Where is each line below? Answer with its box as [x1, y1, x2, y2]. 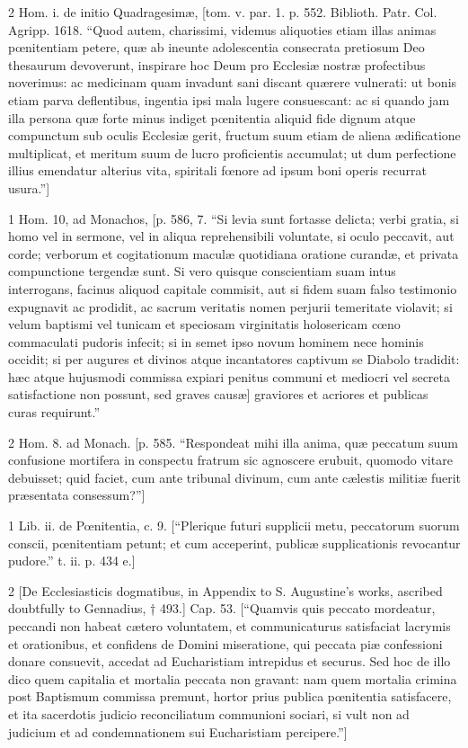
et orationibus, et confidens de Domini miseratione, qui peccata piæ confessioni [8, 634, 443, 653]
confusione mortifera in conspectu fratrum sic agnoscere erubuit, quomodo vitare [8, 450, 453, 469]
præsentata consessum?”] [8, 485, 146, 504]
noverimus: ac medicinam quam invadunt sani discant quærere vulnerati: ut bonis [8, 73, 457, 92]
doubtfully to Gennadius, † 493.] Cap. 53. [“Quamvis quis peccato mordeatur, [8, 599, 436, 618]
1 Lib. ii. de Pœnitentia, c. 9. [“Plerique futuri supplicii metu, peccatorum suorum [8, 516, 460, 535]
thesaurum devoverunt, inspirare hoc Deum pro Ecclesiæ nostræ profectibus [8, 55, 426, 74]
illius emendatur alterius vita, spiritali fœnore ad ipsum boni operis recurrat [8, 161, 427, 180]
